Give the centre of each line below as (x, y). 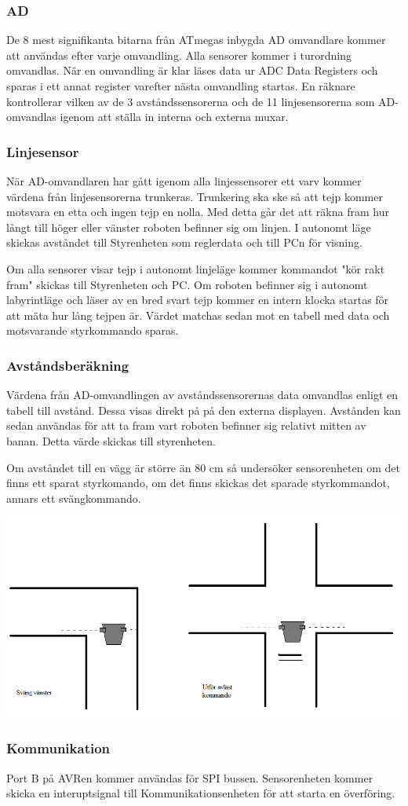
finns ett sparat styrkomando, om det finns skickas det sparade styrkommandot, (198, 483)
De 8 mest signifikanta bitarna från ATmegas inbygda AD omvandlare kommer (196, 40)
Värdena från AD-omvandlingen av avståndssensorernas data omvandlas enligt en (202, 395)
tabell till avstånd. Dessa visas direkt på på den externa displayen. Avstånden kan (204, 410)
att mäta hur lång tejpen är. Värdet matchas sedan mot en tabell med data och (198, 315)
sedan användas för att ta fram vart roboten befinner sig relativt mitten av (186, 425)
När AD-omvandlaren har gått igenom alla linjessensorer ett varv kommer (184, 181)
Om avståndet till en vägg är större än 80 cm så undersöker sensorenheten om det (203, 467)
